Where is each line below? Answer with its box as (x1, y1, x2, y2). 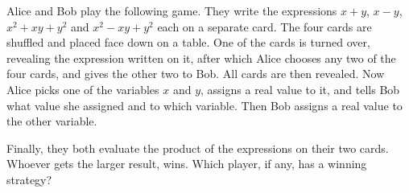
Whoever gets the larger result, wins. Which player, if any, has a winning (6, 155, 367, 172)
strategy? (6, 170, 52, 187)
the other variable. (6, 113, 97, 129)
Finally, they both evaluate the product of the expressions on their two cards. (6, 139, 389, 156)
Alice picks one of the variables (6, 80, 159, 97)
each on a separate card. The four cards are (157, 18, 372, 35)
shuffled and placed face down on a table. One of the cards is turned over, (6, 34, 370, 51)
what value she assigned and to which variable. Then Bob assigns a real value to (6, 96, 403, 113)
